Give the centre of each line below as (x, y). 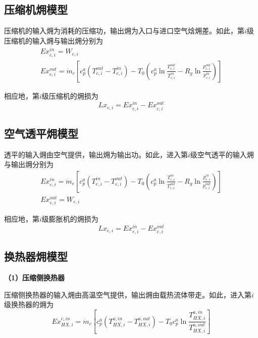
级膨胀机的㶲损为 (70, 219)
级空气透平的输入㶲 (222, 154)
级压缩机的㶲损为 (70, 95)
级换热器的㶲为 (29, 304)
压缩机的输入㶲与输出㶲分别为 (54, 40)
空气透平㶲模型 (41, 133)
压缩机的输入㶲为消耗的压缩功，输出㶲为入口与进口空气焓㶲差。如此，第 (124, 31)
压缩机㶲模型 (36, 9)
